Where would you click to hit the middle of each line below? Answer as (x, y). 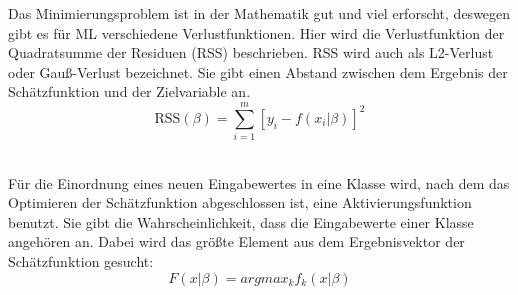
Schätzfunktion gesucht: (81, 261)
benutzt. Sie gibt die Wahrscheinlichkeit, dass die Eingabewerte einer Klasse (241, 221)
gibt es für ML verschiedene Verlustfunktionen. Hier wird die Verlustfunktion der (256, 32)
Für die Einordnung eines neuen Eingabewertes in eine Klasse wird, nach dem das (259, 182)
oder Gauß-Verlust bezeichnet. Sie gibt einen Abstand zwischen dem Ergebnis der (258, 71)
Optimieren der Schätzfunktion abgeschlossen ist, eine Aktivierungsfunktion (240, 202)
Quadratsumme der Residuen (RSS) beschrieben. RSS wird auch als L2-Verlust (251, 52)
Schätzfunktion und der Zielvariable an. (129, 91)
